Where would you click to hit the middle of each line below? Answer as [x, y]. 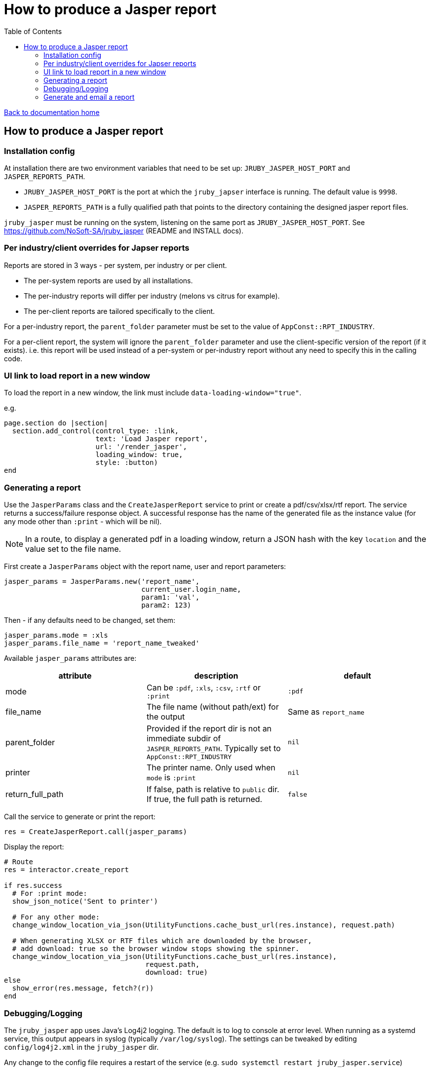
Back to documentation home [52, 112]
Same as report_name [326, 712]
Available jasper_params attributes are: [70, 658]
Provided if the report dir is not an [209, 729]
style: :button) [127, 463]
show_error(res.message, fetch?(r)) [83, 988]
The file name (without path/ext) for [213, 707]
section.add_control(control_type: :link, [96, 431]
